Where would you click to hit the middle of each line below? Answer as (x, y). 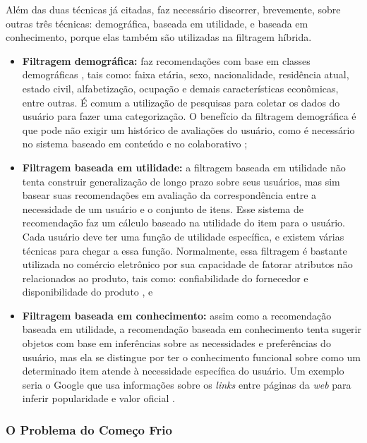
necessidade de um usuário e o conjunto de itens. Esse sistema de (163, 208)
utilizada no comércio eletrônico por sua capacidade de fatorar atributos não (187, 264)
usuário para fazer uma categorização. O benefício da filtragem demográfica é (189, 116)
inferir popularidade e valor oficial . (98, 398)
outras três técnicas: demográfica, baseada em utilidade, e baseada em (157, 23)
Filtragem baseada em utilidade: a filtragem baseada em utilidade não (184, 167)
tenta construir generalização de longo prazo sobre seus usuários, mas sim (181, 181)
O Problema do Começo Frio (89, 429)
